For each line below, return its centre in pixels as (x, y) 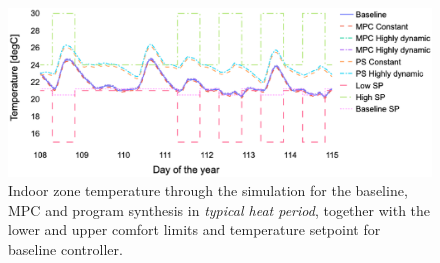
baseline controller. (65, 248)
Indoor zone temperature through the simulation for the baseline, (208, 190)
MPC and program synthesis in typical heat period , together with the (219, 209)
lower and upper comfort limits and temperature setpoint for (194, 229)
